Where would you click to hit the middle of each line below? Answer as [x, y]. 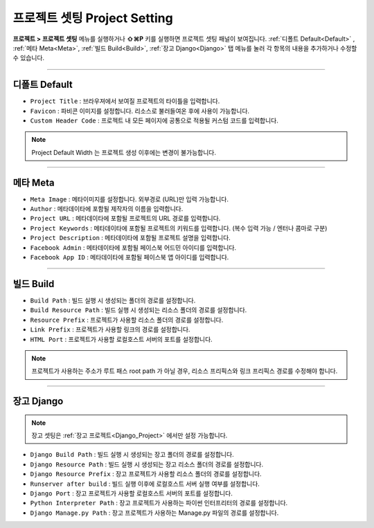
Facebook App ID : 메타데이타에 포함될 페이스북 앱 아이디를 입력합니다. [130, 257]
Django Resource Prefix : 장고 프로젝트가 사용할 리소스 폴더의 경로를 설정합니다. [146, 474]
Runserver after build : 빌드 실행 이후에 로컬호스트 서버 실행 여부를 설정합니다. [145, 484]
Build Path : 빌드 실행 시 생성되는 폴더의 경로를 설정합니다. [113, 300]
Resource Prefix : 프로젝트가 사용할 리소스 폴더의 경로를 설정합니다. [127, 320]
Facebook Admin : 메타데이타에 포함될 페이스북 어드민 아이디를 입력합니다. [133, 247]
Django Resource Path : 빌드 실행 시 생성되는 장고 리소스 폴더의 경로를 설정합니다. [147, 464]
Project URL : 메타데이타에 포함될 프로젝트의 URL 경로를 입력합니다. [125, 219]
